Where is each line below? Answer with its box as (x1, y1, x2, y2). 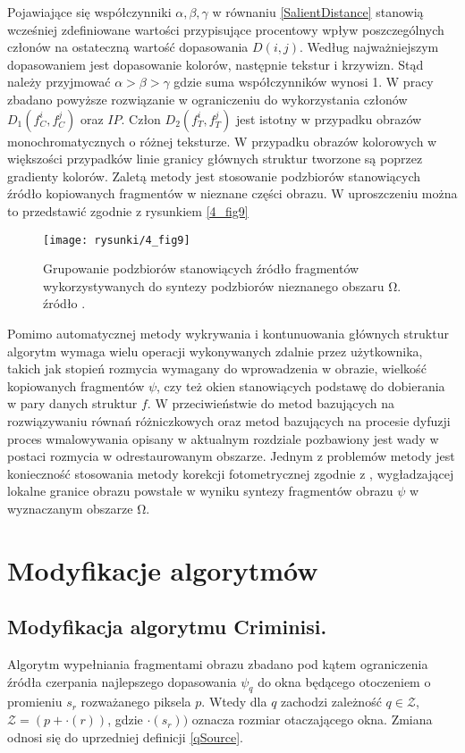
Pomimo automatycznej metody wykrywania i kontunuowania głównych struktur (7, 323, 449, 342)
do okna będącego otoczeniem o (258, 672, 431, 690)
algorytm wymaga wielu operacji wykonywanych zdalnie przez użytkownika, (7, 341, 423, 360)
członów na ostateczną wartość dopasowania (7, 38, 249, 56)
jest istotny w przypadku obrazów (235, 109, 422, 128)
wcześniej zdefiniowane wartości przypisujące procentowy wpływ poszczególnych (7, 20, 444, 38)
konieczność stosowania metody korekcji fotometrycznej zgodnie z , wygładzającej (7, 464, 454, 482)
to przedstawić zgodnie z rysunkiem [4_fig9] (7, 201, 249, 220)
